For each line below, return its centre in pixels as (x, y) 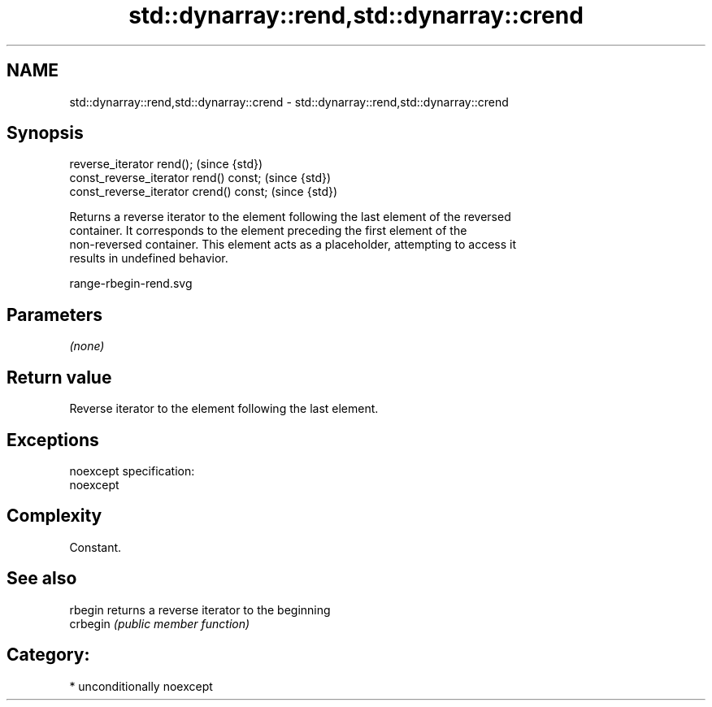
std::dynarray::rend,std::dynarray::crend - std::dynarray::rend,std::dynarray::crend (289, 102)
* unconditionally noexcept (141, 686)
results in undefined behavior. (149, 258)
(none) (87, 346)
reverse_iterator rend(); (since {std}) (166, 164)
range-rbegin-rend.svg (131, 284)
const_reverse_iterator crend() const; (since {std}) (204, 192)
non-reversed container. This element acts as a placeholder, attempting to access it (293, 245)
